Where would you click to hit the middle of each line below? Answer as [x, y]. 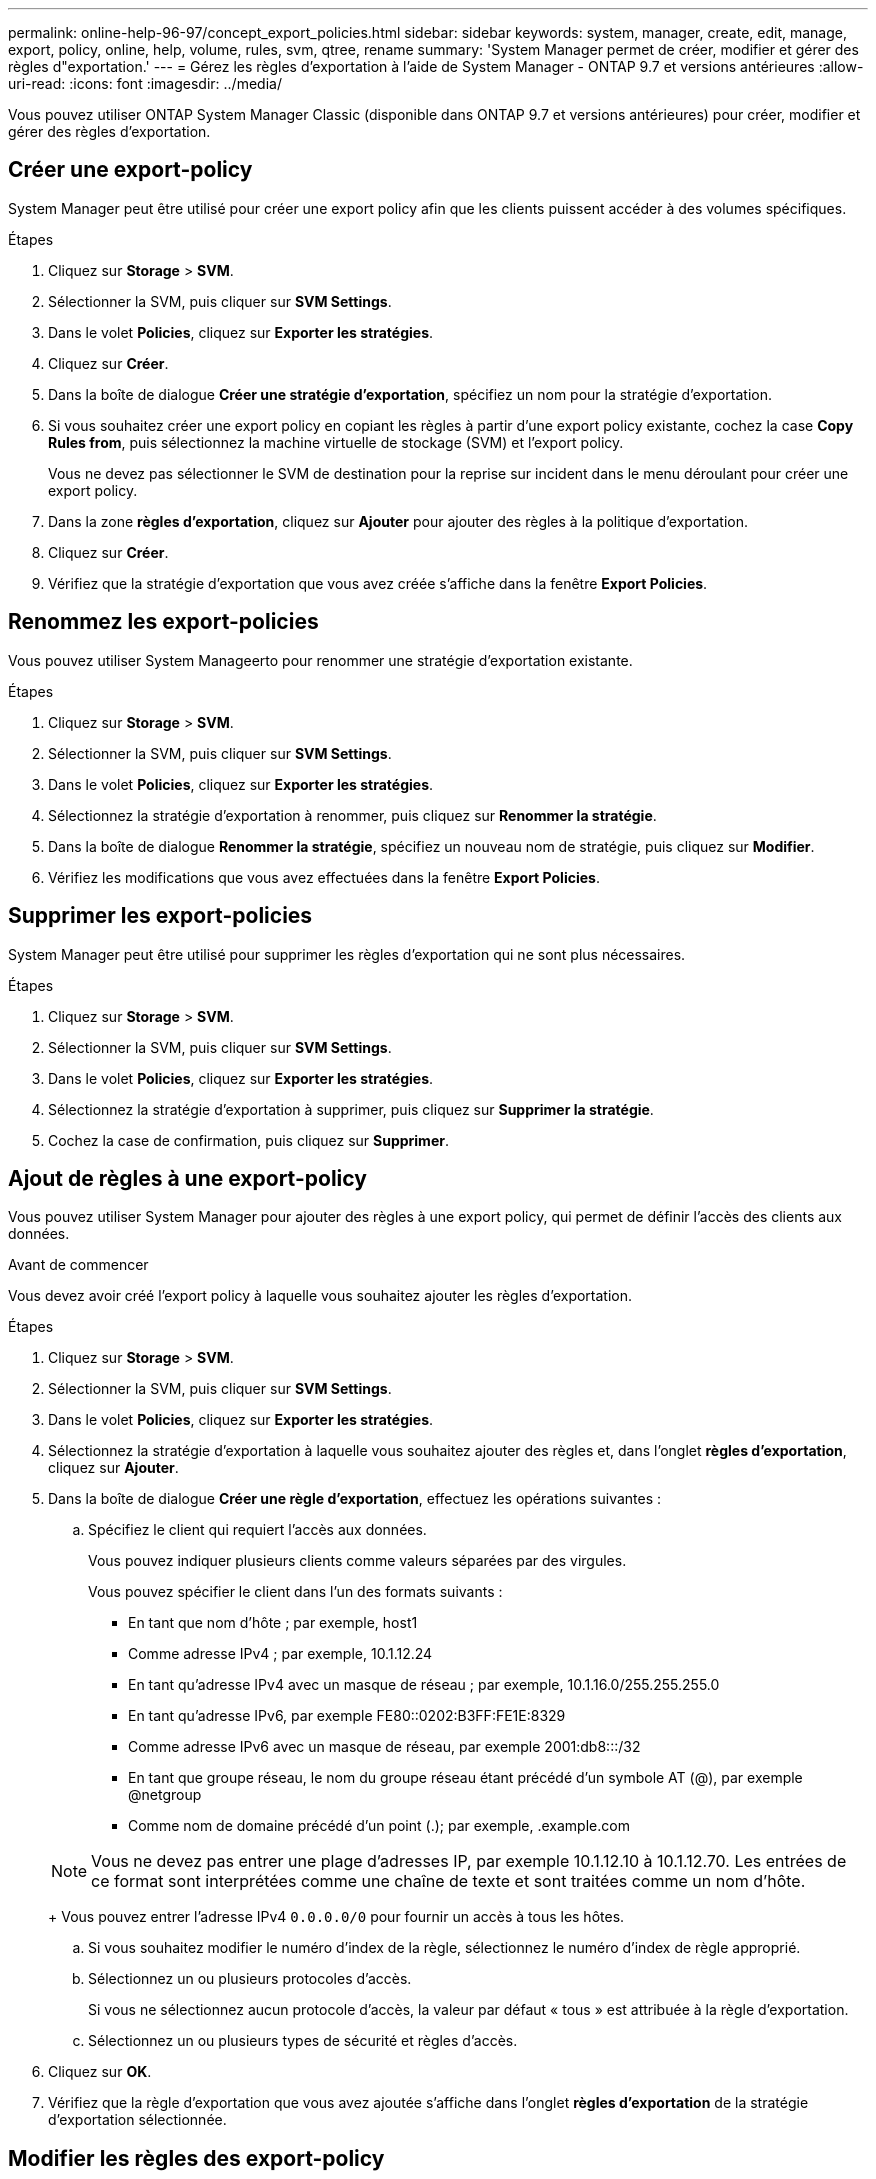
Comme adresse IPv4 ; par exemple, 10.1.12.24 [280, 1654]
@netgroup [165, 1795]
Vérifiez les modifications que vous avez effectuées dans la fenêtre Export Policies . [324, 877]
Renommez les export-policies [163, 622]
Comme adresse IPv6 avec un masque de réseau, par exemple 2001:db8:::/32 [384, 1747]
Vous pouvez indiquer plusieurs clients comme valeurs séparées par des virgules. [357, 1561]
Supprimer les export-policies [160, 916]
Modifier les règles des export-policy [196, 2158]
